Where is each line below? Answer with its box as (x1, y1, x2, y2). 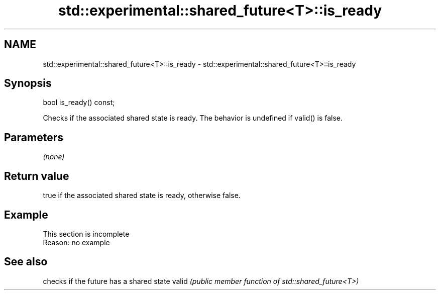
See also (4, 255, 48, 268)
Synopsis (4, 77, 52, 90)
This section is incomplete (43, 229, 130, 238)
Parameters (4, 131, 63, 144)
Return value (4, 169, 69, 182)
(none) (43, 152, 65, 161)
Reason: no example (43, 238, 110, 247)
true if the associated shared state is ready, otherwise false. (43, 191, 241, 200)
